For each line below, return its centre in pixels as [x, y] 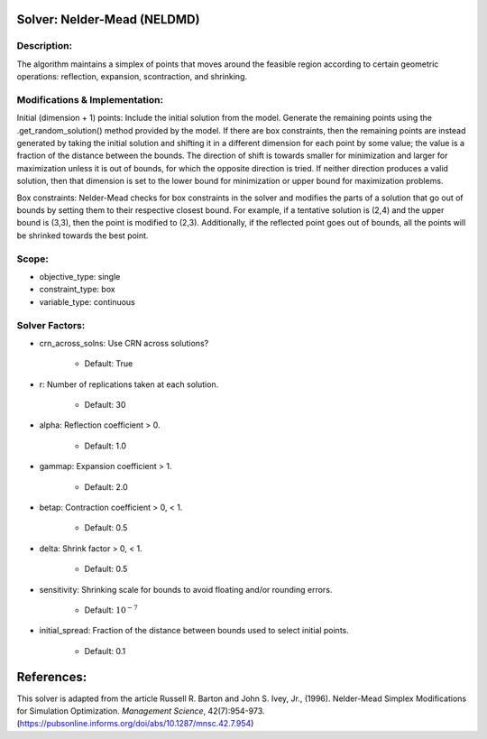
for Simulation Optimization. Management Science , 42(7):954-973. [141, 711]
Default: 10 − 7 [111, 610]
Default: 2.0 [106, 486]
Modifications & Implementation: [90, 99]
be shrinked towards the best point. [83, 236]
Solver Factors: [51, 325]
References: [52, 677]
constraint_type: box [78, 290]
